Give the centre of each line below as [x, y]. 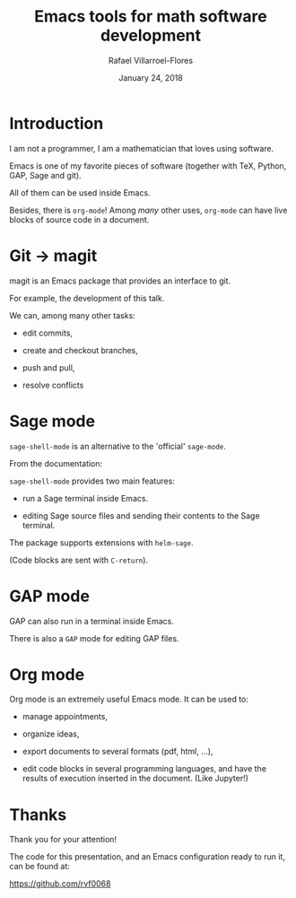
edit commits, [48, 333]
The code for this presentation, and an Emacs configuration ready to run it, [147, 857]
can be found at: [39, 867]
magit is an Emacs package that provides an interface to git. [120, 281]
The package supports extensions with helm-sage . [102, 542]
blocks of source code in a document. [79, 219]
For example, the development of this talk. [87, 298]
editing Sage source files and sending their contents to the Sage [141, 515]
